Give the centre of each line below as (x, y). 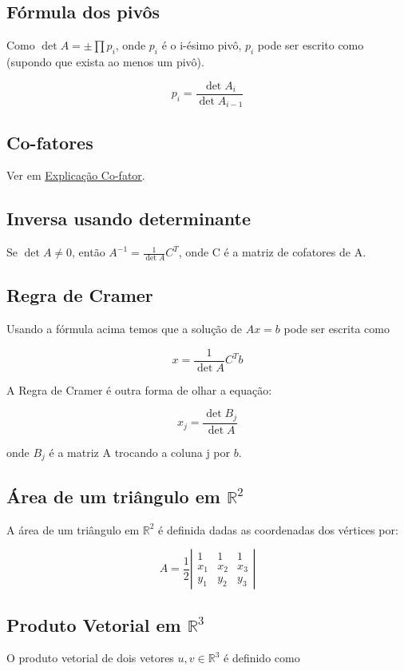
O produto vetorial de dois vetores (90, 658)
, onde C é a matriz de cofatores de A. (272, 252)
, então (89, 252)
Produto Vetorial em (94, 624)
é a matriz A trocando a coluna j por (140, 452)
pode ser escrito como (311, 45)
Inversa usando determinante (129, 218)
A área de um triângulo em (73, 529)
